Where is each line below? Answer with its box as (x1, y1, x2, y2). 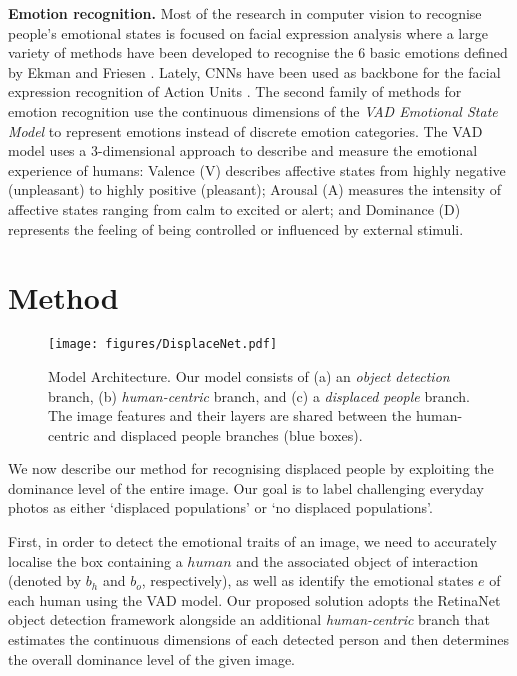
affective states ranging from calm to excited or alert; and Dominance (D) (8, 198, 461, 219)
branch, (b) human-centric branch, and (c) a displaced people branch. (48, 385, 471, 406)
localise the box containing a (8, 550, 183, 571)
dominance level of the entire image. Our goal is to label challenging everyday (8, 477, 484, 498)
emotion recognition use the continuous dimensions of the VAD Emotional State (8, 100, 498, 121)
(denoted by (8, 570, 82, 591)
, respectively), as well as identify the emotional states (141, 570, 474, 591)
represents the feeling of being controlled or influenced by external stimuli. (8, 218, 464, 239)
